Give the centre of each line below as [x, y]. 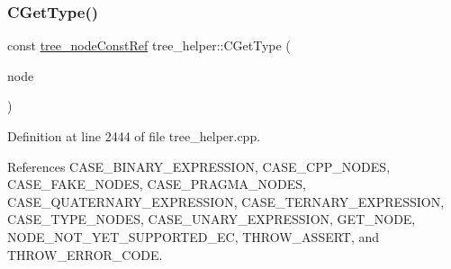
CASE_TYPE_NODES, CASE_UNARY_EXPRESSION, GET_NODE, [212, 219]
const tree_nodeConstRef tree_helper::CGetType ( [149, 45]
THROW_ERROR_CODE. [85, 254]
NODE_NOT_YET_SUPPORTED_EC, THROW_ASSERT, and [194, 236]
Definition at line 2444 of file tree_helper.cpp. [134, 136]
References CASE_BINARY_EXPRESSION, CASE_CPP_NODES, [199, 166]
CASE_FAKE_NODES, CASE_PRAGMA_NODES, [157, 184]
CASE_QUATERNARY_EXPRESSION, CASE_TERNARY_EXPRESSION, [226, 201]
